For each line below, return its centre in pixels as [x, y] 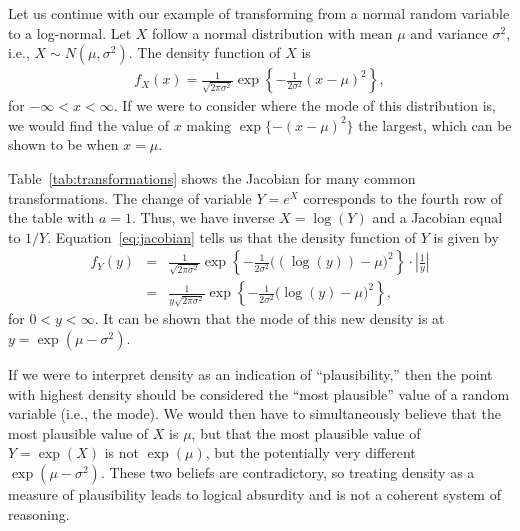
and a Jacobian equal [437, 217]
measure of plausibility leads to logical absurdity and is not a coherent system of [254, 494]
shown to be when [63, 144]
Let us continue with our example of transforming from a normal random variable [259, 13]
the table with [51, 217]
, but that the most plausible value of [306, 432]
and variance [449, 32]
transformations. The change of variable [130, 197]
